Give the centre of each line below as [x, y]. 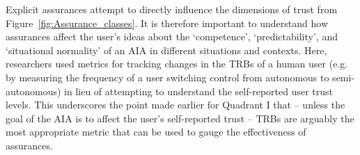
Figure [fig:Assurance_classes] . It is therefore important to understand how [167, 23]
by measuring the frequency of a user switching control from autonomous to [167, 77]
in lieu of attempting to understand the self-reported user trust [199, 91]
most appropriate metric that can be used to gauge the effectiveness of [156, 132]
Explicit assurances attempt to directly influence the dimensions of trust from [172, 9]
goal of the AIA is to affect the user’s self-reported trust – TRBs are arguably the [180, 118]
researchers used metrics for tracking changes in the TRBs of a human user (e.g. [177, 64]
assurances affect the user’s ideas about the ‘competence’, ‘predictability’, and [172, 36]
